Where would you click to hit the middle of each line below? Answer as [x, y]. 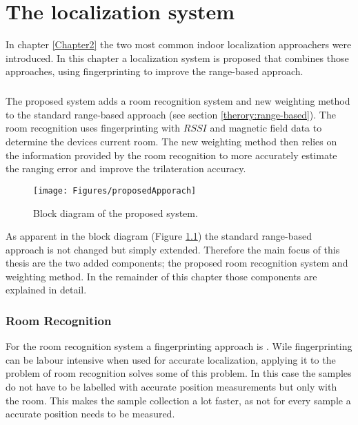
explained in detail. [46, 290]
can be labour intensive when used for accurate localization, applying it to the [171, 359]
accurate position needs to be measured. [90, 414]
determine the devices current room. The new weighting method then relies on [171, 142]
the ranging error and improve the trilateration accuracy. [126, 168]
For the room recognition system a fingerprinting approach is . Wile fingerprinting [179, 346]
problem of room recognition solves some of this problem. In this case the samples [179, 373]
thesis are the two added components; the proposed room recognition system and [177, 263]
